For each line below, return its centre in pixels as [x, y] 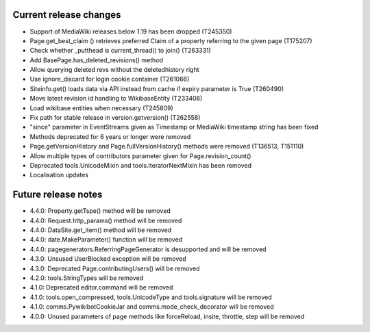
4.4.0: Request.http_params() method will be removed [106, 220]
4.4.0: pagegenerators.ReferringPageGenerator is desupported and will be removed [148, 249]
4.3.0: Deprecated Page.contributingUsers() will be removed [115, 268]
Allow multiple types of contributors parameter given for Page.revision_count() [140, 156]
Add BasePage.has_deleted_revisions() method [97, 60]
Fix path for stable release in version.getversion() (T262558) [115, 118]
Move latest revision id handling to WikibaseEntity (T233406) [116, 99]
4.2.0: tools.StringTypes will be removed [87, 278]
